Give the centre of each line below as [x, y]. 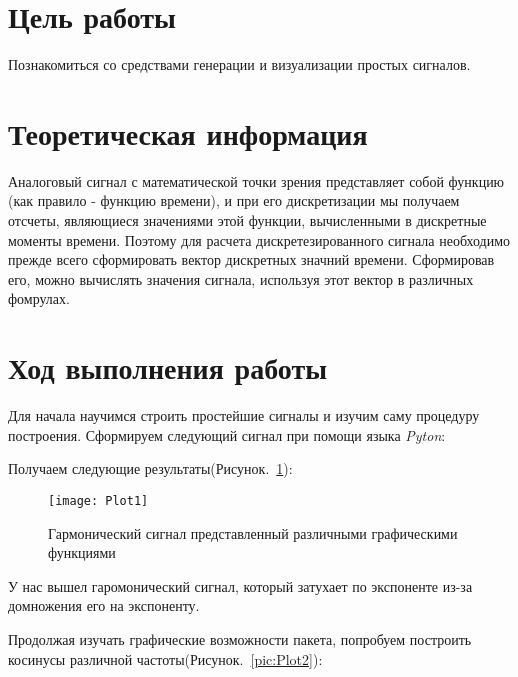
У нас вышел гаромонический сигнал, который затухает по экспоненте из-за [240, 585]
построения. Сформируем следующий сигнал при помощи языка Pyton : [227, 434]
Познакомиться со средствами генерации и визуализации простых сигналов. [239, 64]
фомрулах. [39, 298]
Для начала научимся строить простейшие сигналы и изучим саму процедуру [244, 415]
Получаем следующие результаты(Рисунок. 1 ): [150, 468]
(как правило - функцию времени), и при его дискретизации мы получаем [234, 200]
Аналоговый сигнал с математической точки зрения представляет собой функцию [256, 180]
